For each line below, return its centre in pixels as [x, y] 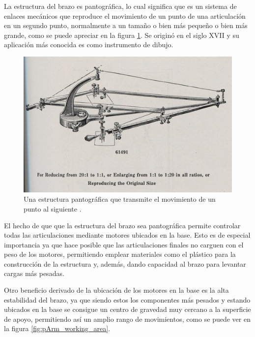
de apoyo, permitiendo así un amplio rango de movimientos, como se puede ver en [127, 319]
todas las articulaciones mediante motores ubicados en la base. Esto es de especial [127, 235]
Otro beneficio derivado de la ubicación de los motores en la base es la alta [116, 290]
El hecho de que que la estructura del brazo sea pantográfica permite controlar [122, 225]
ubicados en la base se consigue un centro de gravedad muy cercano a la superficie [127, 309]
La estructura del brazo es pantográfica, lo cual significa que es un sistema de [120, 6]
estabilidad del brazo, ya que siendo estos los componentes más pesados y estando [127, 299]
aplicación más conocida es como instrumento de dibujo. [89, 45]
